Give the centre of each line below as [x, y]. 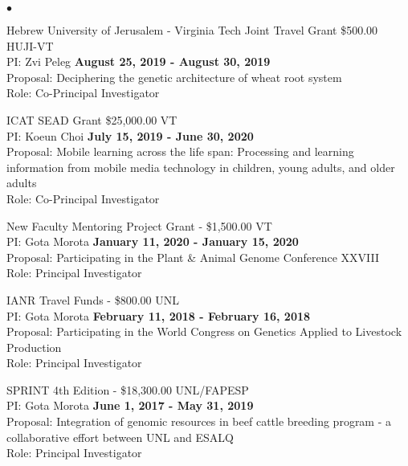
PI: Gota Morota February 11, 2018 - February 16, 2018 [159, 315]
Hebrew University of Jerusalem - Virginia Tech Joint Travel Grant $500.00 [192, 30]
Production [34, 347]
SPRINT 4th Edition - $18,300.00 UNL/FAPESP [128, 389]
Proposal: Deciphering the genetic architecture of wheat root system [174, 77]
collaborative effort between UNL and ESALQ [120, 437]
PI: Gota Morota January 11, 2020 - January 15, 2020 [153, 241]
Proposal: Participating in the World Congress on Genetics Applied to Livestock [204, 331]
